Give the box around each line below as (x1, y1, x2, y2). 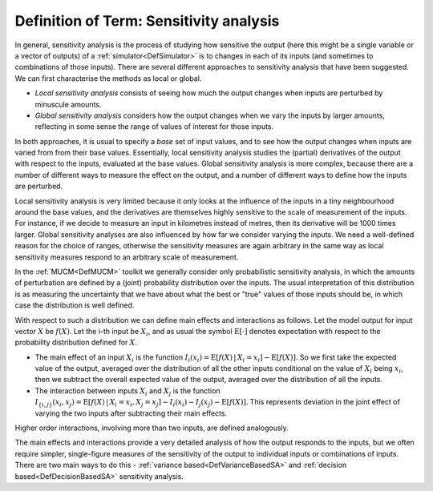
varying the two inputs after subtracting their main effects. (34, 408, 228, 418)
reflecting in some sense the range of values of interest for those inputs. (34, 122, 274, 131)
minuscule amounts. (34, 99, 102, 109)
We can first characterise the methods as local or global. (14, 73, 202, 83)
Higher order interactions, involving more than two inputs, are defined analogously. (14, 423, 289, 433)
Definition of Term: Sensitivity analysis (14, 12, 280, 30)
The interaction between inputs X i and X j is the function (34, 385, 221, 397)
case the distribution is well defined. (14, 300, 135, 310)
